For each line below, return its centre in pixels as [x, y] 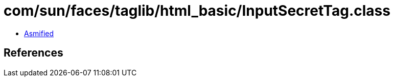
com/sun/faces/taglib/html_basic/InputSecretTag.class [197, 11]
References [33, 53]
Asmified [39, 33]
